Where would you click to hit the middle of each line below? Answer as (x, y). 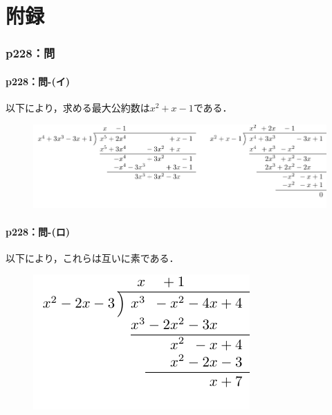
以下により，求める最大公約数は (78, 108)
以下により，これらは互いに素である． (92, 257)
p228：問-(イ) (38, 81)
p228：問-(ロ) (38, 231)
